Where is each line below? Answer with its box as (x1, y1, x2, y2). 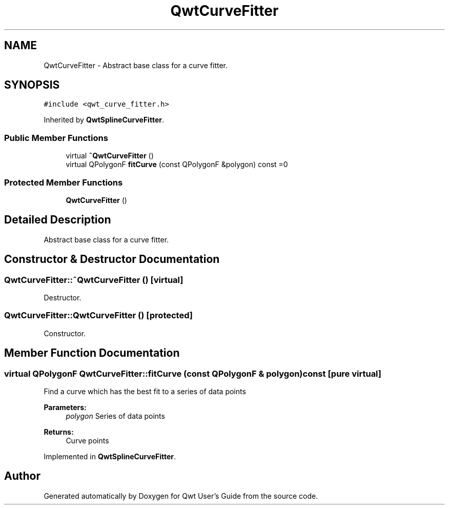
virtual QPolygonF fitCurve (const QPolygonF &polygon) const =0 (66, 160, 288, 169)
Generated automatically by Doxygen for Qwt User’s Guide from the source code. (44, 491, 318, 500)
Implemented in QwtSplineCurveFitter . (44, 452, 176, 461)
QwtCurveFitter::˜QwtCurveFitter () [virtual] (4, 274, 183, 285)
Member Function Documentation (4, 347, 180, 360)
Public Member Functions (4, 132, 108, 143)
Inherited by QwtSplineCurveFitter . (44, 115, 164, 125)
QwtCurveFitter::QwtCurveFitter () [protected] (4, 310, 193, 321)
